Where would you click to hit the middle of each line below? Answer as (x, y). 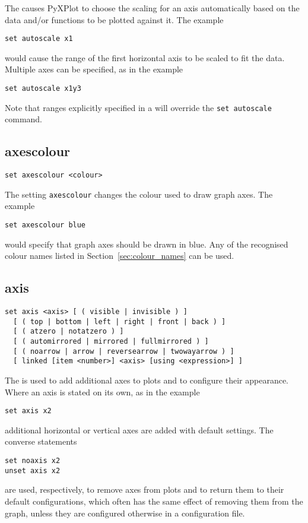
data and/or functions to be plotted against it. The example (114, 19)
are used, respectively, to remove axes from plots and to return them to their (145, 489)
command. (23, 119)
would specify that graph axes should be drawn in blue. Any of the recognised (147, 244)
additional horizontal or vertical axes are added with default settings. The (139, 430)
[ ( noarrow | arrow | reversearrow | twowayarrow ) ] (124, 351)
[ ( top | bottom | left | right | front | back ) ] (120, 321)
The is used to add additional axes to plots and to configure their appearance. (147, 380)
